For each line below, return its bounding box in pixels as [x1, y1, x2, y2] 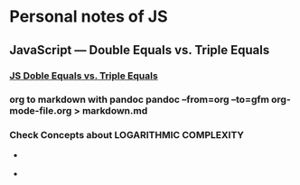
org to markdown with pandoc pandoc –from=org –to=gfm [9, 93, 269, 106]
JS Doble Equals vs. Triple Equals [9, 69, 158, 82]
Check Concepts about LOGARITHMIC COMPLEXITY [9, 129, 244, 142]
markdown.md [81, 105, 148, 117]
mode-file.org [9, 105, 72, 117]
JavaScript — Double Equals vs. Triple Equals [9, 42, 270, 58]
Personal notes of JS [9, 6, 168, 27]
